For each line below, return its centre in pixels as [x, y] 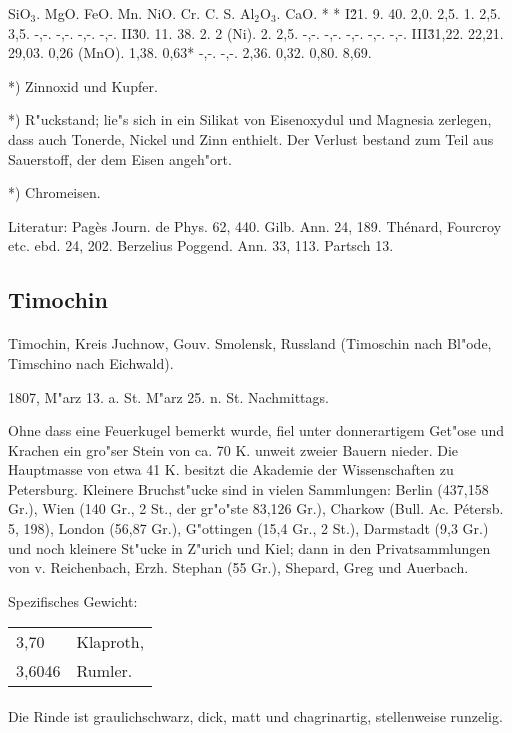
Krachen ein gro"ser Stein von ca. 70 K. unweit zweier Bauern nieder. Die [233, 449]
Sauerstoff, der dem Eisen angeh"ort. [120, 158]
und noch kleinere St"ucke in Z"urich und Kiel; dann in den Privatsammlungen [249, 547]
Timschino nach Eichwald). [91, 362]
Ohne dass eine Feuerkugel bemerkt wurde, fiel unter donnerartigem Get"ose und [256, 430]
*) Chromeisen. [54, 192]
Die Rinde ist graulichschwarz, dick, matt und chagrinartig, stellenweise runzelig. [255, 716]
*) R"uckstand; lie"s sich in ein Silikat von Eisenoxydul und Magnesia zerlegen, [250, 119]
